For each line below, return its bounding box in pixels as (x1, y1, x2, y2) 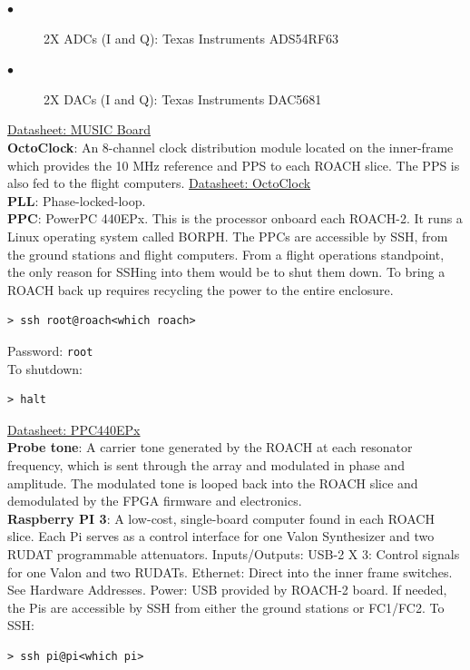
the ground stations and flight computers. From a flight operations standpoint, (7, 244, 445, 263)
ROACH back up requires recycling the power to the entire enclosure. (7, 280, 394, 299)
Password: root (7, 340, 93, 360)
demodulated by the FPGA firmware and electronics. (7, 491, 302, 510)
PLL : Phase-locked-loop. (7, 191, 146, 210)
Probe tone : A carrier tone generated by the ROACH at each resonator (7, 438, 413, 457)
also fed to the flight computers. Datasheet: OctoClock (7, 173, 311, 192)
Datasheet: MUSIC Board (7, 120, 152, 139)
